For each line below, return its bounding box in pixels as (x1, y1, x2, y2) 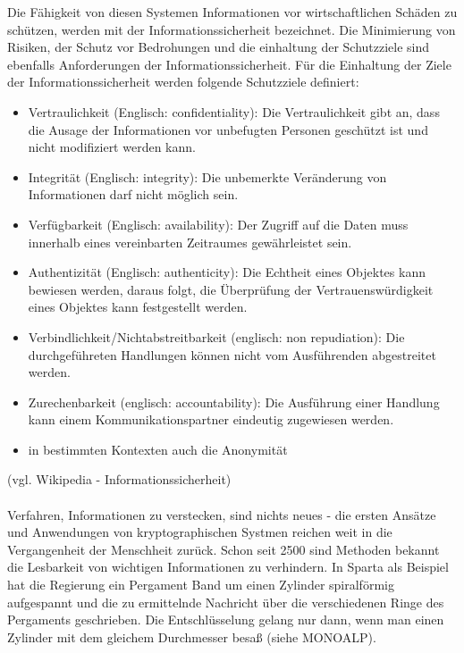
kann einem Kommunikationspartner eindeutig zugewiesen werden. (28, 410, 394, 429)
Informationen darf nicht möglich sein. (28, 185, 239, 204)
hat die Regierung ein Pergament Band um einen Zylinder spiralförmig (7, 575, 394, 594)
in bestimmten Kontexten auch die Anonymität (28, 440, 288, 458)
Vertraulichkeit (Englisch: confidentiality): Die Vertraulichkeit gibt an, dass (28, 102, 440, 121)
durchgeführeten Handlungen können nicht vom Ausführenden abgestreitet (28, 345, 436, 364)
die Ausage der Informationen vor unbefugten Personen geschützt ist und (28, 120, 428, 138)
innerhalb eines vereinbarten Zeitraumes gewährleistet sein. (28, 232, 352, 251)
